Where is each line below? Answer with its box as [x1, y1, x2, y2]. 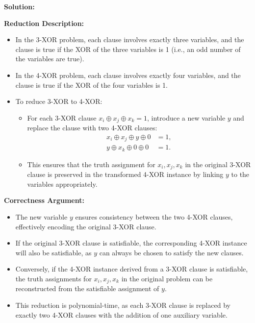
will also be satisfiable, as [15, 247, 92, 257]
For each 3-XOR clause [27, 112, 97, 123]
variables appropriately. [27, 178, 98, 189]
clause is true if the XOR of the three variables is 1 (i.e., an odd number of [15, 44, 241, 54]
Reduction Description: [4, 18, 84, 28]
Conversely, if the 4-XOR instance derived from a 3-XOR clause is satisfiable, [15, 264, 248, 274]
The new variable [15, 212, 68, 222]
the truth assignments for [15, 273, 92, 283]
